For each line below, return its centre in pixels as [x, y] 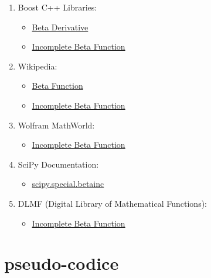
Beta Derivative [60, 27]
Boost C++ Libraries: [57, 7]
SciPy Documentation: [58, 164]
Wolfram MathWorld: [56, 125]
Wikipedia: [38, 66]
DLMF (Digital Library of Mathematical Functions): [113, 203]
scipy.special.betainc [68, 184]
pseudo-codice [62, 263]
